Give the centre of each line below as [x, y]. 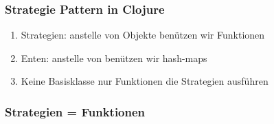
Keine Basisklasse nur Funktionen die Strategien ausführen [145, 81]
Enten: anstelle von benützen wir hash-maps [114, 58]
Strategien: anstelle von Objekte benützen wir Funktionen [143, 35]
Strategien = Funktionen [75, 111]
